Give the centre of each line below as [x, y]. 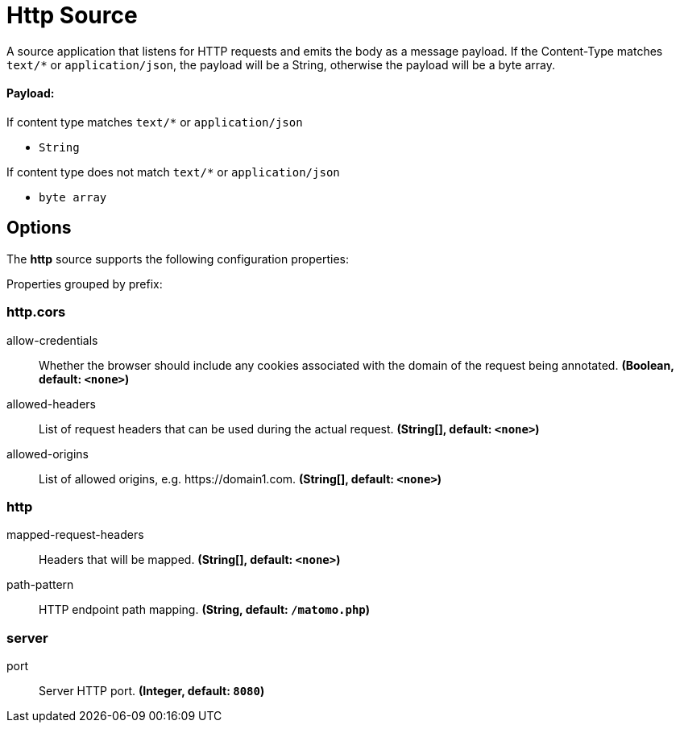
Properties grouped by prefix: [85, 284]
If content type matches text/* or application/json [155, 122]
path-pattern [40, 585]
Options [39, 228]
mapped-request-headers [75, 535]
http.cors [36, 312]
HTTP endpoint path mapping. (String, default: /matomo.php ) [205, 610]
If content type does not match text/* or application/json [173, 172]
